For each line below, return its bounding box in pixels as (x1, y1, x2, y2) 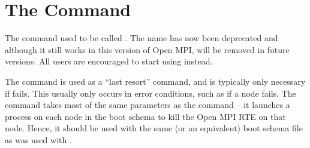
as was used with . (5, 133, 72, 146)
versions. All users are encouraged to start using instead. (5, 55, 213, 67)
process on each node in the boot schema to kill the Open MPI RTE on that (5, 110, 286, 122)
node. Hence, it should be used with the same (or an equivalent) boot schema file (5, 122, 303, 134)
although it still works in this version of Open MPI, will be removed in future (5, 43, 290, 55)
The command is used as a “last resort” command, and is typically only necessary (5, 75, 306, 87)
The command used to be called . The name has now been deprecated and (5, 32, 278, 44)
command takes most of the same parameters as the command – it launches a (5, 98, 290, 111)
